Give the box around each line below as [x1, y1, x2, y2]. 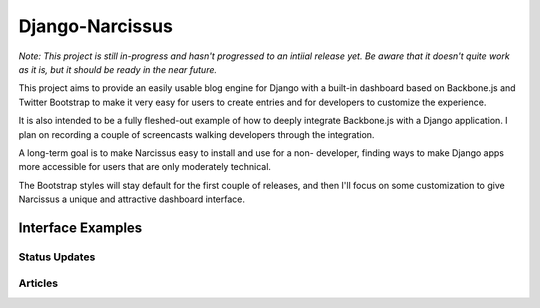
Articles [18, 276, 59, 290]
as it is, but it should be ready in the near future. [18, 63, 218, 75]
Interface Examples [18, 219, 143, 236]
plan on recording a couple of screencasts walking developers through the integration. [18, 128, 375, 140]
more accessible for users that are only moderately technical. [18, 161, 272, 173]
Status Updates [18, 250, 96, 264]
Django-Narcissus [18, 15, 174, 37]
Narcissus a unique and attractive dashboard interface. [18, 193, 245, 205]
